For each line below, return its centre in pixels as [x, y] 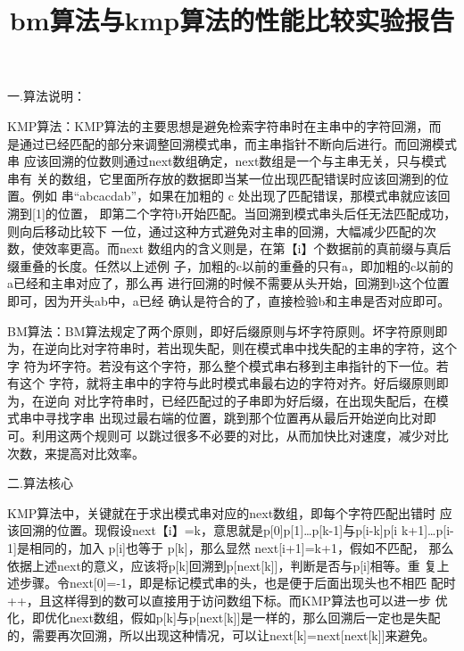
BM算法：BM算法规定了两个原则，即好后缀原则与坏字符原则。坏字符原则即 [228, 330]
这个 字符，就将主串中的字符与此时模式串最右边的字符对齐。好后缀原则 [228, 383]
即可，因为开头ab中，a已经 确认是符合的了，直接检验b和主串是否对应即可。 [229, 300]
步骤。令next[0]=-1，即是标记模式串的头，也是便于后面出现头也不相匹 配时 [237, 583]
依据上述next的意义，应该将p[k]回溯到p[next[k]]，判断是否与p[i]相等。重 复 [222, 565]
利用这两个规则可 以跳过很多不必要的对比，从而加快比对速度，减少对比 [240, 436]
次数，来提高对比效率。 [76, 453]
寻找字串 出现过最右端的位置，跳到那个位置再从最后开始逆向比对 [234, 418]
